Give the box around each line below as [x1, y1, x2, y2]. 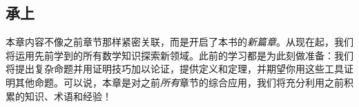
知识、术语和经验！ [24, 88, 112, 103]
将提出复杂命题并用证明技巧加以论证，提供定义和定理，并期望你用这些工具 [6, 61, 344, 76]
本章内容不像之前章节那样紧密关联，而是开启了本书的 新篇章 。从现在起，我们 [6, 35, 353, 49]
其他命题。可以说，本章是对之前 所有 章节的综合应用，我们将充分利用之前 [14, 75, 344, 89]
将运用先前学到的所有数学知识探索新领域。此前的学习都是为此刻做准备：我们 [6, 48, 353, 62]
